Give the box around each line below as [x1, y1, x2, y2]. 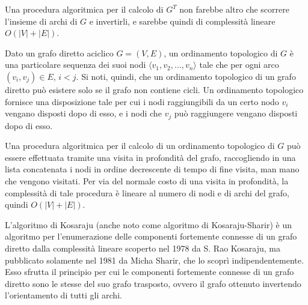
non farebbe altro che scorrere [179, 3, 289, 15]
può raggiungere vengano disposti [174, 107, 298, 119]
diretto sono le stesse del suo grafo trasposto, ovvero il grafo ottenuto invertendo [5, 277, 301, 289]
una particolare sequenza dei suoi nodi [5, 58, 146, 71]
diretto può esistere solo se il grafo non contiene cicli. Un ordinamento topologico [5, 83, 304, 95]
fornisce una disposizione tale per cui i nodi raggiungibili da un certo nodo [5, 95, 279, 107]
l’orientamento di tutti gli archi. [5, 289, 122, 301]
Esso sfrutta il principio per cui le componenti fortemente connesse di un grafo [5, 265, 294, 278]
